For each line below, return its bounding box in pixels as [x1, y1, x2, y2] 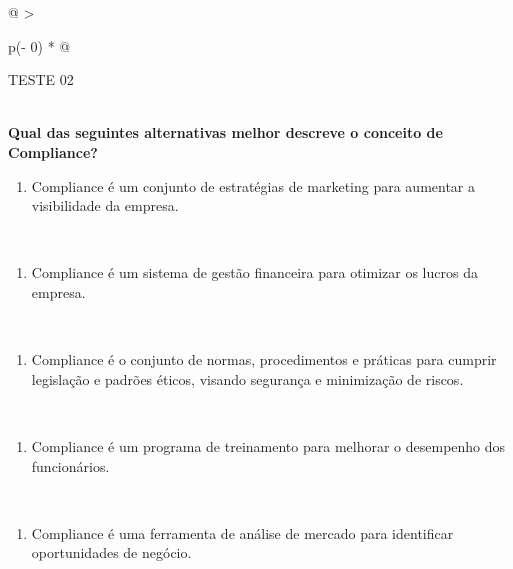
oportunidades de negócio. [31, 542, 192, 563]
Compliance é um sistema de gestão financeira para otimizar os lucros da [31, 262, 478, 283]
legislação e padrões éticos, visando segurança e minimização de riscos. [31, 368, 464, 389]
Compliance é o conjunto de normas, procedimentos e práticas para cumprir [31, 349, 497, 370]
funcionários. [31, 455, 110, 476]
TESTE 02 [8, 69, 74, 90]
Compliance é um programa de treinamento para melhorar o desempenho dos [31, 435, 506, 456]
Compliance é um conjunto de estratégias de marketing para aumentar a [31, 175, 476, 196]
